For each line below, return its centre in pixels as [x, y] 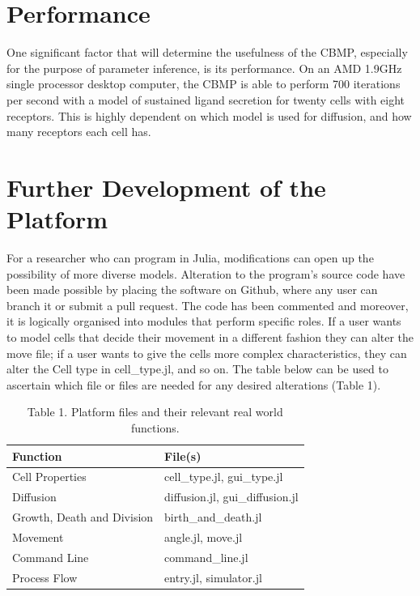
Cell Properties [49, 477]
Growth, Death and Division [83, 517]
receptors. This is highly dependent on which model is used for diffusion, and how [209, 115]
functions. [155, 427]
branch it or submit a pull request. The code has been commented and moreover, [208, 305]
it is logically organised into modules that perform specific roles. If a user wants [204, 321]
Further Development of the [166, 187]
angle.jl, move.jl [204, 536]
